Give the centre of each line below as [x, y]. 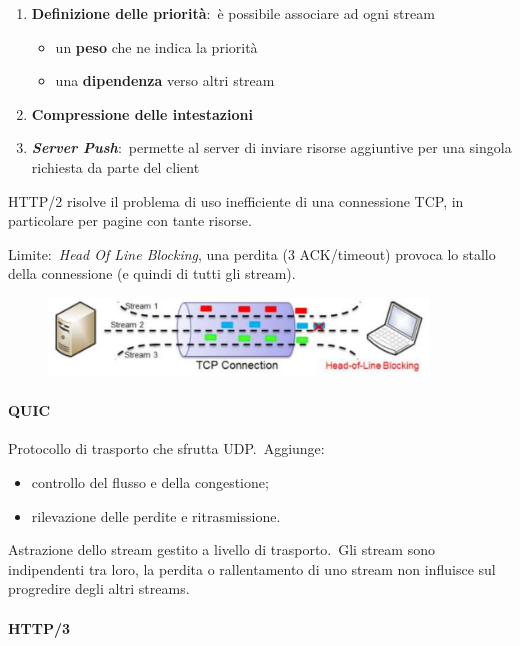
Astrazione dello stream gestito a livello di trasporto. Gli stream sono [221, 549]
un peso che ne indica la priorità [156, 46]
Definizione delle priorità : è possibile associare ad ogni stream [233, 13]
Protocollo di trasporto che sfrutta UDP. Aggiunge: [166, 448]
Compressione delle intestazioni [142, 113]
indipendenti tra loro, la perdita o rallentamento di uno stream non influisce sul [252, 568]
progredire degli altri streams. [99, 588]
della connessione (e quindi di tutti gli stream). [152, 273]
